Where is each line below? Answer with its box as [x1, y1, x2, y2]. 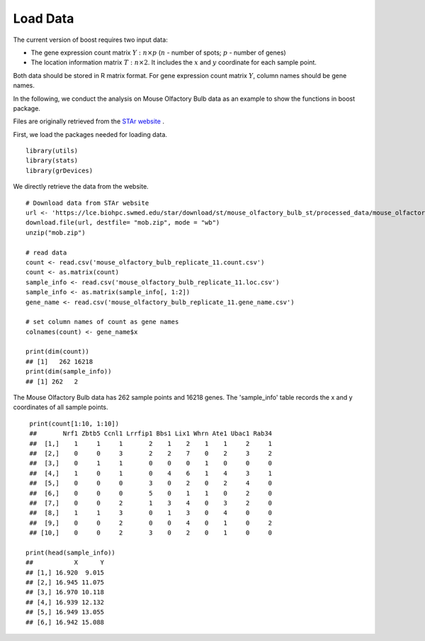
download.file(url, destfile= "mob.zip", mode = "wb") [25, 218, 220, 227]
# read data [25, 248, 67, 257]
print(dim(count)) [25, 347, 90, 356]
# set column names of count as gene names [25, 318, 179, 326]
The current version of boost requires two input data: [13, 35, 168, 44]
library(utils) [25, 147, 79, 155]
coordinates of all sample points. [13, 403, 109, 411]
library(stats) [25, 157, 79, 165]
